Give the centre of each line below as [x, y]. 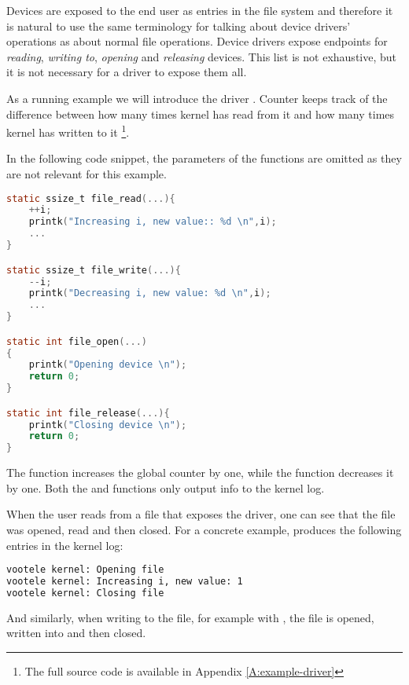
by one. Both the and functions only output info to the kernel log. [166, 487]
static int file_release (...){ [88, 413]
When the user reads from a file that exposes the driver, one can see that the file [201, 514]
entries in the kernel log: [65, 545]
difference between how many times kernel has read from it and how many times [201, 114]
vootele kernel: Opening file [85, 570]
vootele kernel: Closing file [85, 593]
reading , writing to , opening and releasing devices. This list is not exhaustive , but [202, 56]
